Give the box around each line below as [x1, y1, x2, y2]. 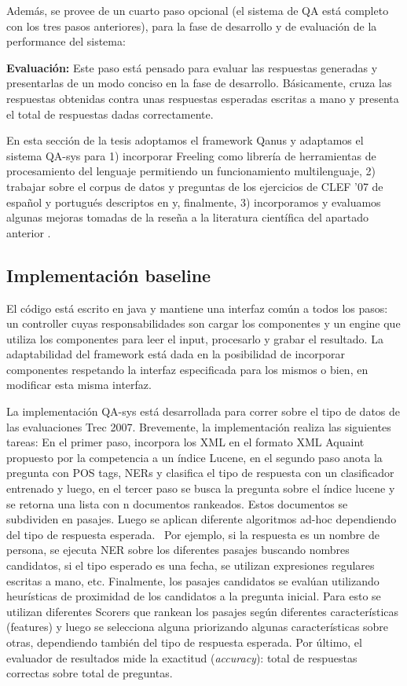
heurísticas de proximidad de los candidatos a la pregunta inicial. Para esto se [6, 588, 381, 604]
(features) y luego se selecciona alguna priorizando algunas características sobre [6, 618, 389, 635]
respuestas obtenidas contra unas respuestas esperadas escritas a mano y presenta [6, 90, 399, 106]
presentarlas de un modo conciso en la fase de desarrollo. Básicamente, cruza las [6, 75, 392, 91]
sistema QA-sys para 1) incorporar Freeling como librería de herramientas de [6, 147, 376, 163]
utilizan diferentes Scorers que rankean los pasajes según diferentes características [6, 603, 399, 619]
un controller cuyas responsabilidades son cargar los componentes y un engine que [6, 315, 401, 332]
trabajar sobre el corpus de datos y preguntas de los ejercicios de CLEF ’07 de [6, 178, 383, 194]
